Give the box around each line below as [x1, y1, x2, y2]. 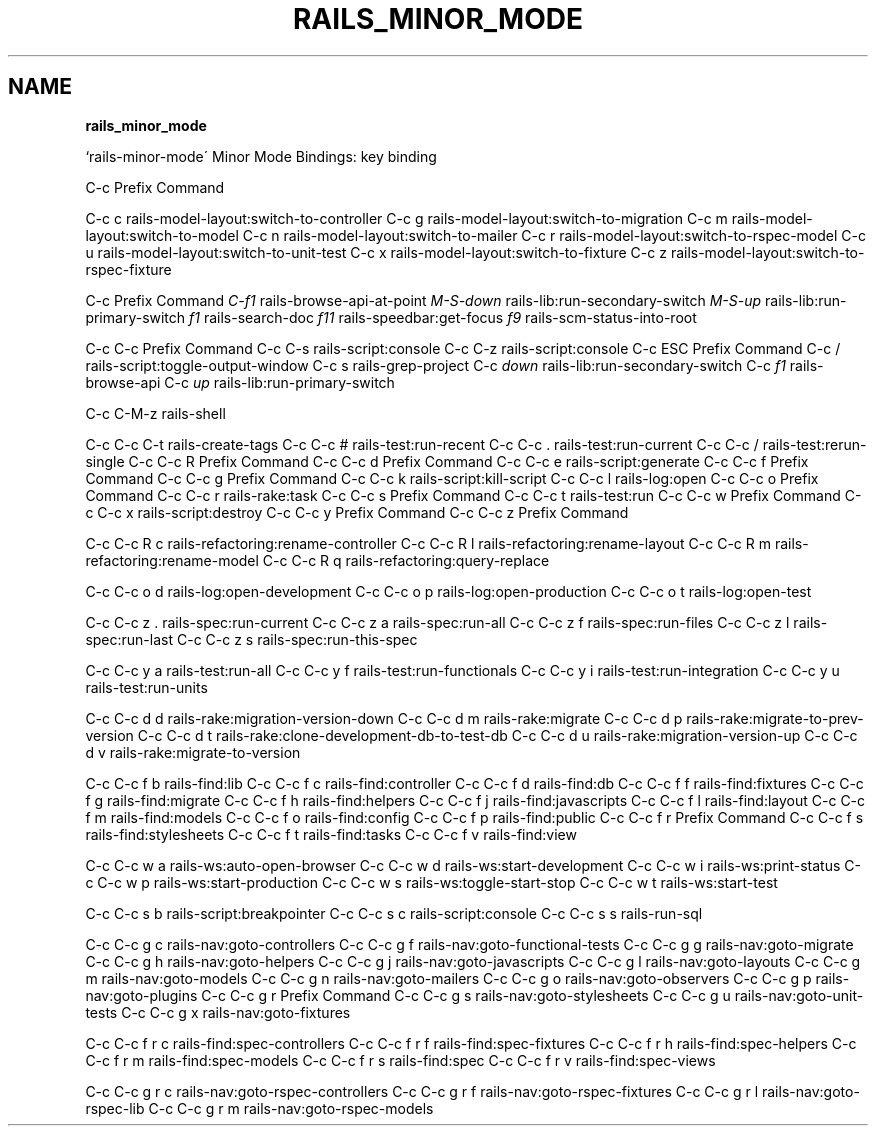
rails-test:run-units [85, 678, 208, 696]
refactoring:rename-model [85, 551, 259, 569]
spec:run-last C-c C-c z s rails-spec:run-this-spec [85, 630, 418, 648]
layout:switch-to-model [85, 226, 239, 244]
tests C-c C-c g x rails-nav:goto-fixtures [85, 1003, 351, 1021]
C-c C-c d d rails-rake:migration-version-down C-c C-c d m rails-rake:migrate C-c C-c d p [85, 709, 683, 727]
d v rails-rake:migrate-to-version [85, 743, 301, 761]
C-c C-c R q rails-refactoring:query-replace [262, 551, 550, 569]
